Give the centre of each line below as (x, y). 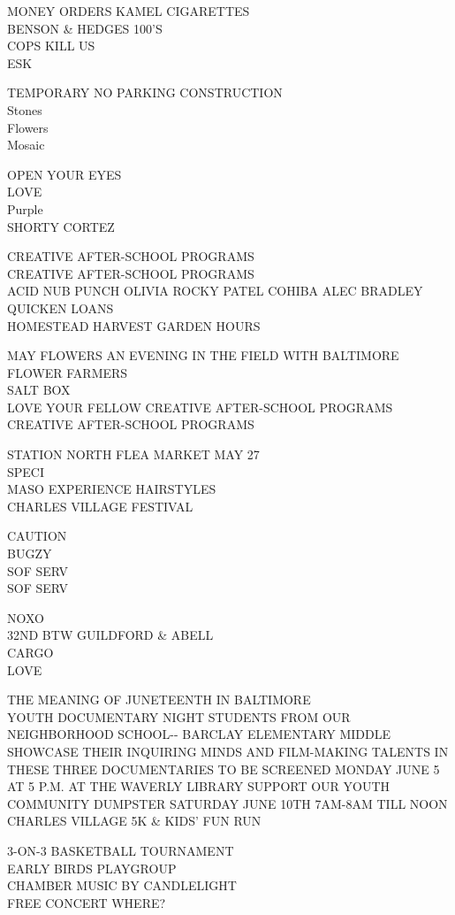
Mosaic (26, 145)
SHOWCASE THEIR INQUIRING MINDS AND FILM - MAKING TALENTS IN (228, 751)
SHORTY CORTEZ (61, 226)
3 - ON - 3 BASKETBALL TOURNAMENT (121, 850)
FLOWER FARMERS (68, 372)
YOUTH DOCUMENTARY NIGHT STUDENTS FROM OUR (179, 716)
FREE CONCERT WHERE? (87, 902)
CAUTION (37, 536)
